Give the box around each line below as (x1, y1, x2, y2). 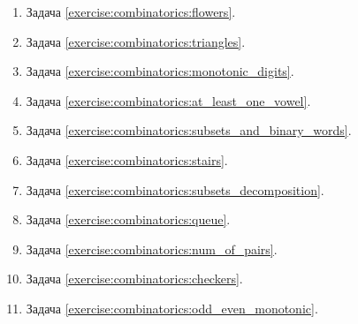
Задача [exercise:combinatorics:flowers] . (26, 3, 236, 20)
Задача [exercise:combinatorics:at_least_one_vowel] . (26, 91, 311, 109)
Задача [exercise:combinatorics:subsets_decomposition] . (26, 180, 324, 199)
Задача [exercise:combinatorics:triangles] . (26, 32, 246, 50)
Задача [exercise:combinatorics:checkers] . (26, 269, 243, 288)
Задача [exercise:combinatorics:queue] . (26, 210, 231, 229)
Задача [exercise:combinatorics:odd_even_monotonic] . (26, 298, 318, 317)
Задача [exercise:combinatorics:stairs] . (26, 150, 228, 169)
